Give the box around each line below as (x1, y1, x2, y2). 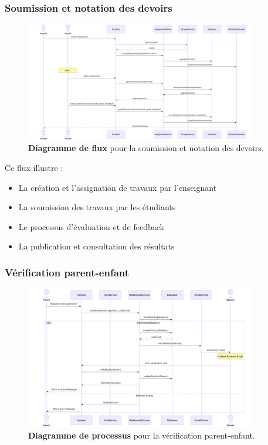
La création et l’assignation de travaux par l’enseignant (18, 181, 217, 193)
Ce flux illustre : (5, 161, 63, 173)
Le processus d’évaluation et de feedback (18, 220, 164, 232)
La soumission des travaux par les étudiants (18, 201, 176, 213)
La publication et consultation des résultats (18, 240, 175, 252)
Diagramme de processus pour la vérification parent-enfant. (28, 429, 255, 441)
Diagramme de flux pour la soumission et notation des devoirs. (28, 142, 264, 154)
